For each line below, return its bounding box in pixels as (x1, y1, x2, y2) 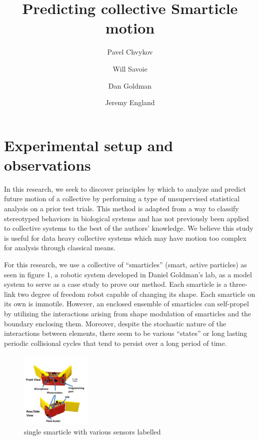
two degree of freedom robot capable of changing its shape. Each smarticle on (17, 288, 255, 299)
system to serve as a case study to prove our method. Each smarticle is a (4, 279, 227, 289)
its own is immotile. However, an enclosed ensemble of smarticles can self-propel (4, 298, 249, 309)
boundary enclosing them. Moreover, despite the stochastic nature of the (4, 318, 226, 328)
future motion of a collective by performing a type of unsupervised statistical (4, 193, 240, 204)
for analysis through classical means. (4, 242, 115, 253)
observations (4, 154, 91, 175)
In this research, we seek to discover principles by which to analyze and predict (4, 183, 246, 194)
